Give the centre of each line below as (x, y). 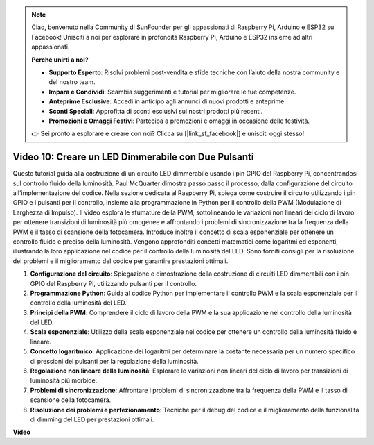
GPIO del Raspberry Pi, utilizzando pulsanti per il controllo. (114, 283)
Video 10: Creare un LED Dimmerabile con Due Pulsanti (133, 157)
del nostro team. (72, 82)
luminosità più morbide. (64, 380)
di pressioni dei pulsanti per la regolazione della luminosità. (114, 361)
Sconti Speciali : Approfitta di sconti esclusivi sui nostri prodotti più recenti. (156, 111)
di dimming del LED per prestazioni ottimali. (92, 419)
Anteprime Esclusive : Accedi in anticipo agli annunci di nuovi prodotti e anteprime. (168, 101)
